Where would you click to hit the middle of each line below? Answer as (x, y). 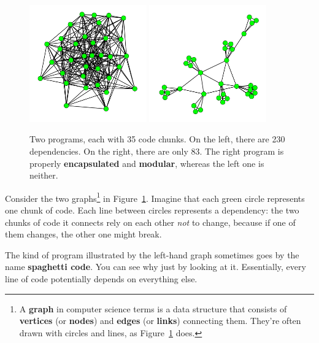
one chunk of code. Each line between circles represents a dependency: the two (152, 210)
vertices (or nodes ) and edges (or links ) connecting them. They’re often (160, 321)
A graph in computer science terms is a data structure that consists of (153, 308)
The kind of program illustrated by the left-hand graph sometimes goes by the (152, 254)
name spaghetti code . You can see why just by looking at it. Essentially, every (156, 267)
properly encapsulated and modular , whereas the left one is (147, 163)
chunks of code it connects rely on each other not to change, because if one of (150, 222)
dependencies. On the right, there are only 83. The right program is (157, 151)
